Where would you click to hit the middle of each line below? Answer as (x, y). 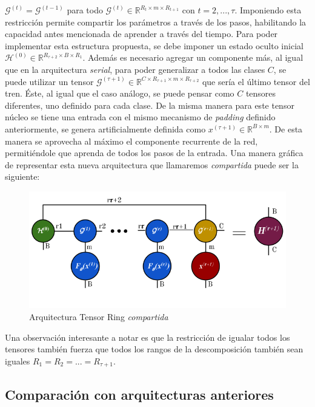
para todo (85, 10)
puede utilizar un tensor (49, 81)
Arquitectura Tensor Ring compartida (99, 316)
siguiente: (22, 176)
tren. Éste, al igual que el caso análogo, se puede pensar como (120, 93)
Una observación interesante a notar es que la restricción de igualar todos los (148, 337)
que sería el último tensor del (256, 81)
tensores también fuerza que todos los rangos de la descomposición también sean (154, 349)
